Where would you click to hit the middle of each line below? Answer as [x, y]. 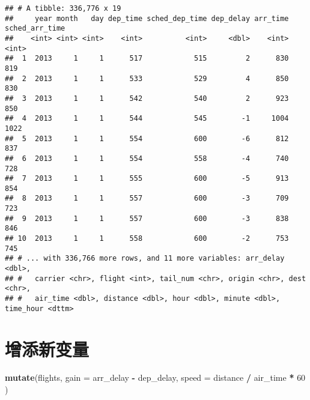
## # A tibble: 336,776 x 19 [63, 8]
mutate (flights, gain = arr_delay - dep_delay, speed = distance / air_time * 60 [155, 377]
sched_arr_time [35, 29]
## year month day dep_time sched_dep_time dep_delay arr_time [147, 18]
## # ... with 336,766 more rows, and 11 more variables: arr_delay [145, 259]
